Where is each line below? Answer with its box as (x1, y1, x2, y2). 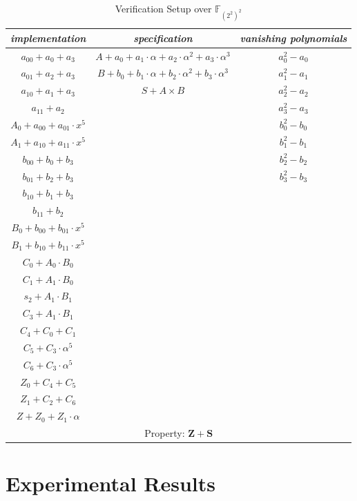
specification (133, 30, 193, 45)
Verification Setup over (115, 1, 212, 15)
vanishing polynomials (240, 30, 347, 45)
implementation (10, 30, 86, 45)
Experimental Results (6, 469, 215, 498)
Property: (144, 426, 185, 440)
